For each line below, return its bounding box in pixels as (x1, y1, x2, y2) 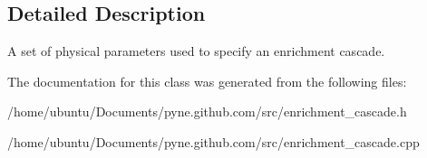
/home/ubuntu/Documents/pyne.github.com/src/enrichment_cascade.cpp (7, 132, 420, 151)
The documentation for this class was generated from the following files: (7, 71, 407, 90)
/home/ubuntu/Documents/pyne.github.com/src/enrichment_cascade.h (7, 102, 407, 121)
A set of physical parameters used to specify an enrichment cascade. (7, 42, 385, 60)
